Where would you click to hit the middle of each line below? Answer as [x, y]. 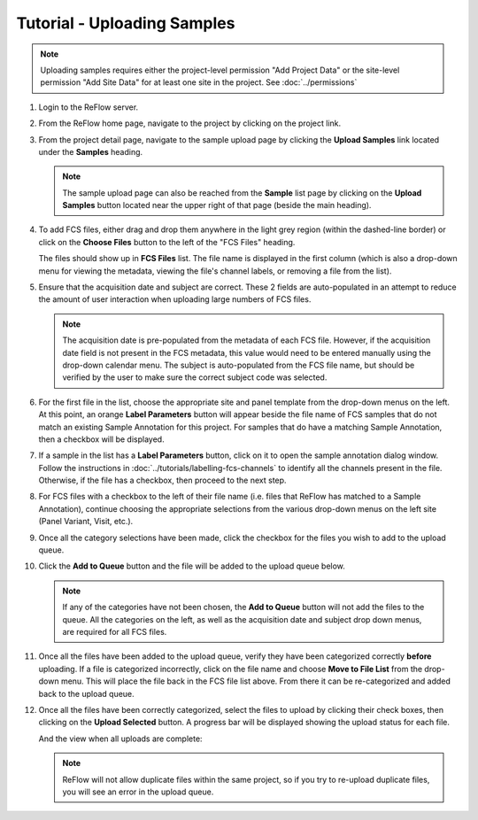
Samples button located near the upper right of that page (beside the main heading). [217, 205]
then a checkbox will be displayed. [101, 439]
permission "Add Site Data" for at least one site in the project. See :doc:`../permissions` [199, 82]
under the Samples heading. [91, 151]
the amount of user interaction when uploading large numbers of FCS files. [175, 299]
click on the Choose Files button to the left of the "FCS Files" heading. [167, 242]
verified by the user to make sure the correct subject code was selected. [195, 377]
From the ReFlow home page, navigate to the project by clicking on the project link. [190, 123]
